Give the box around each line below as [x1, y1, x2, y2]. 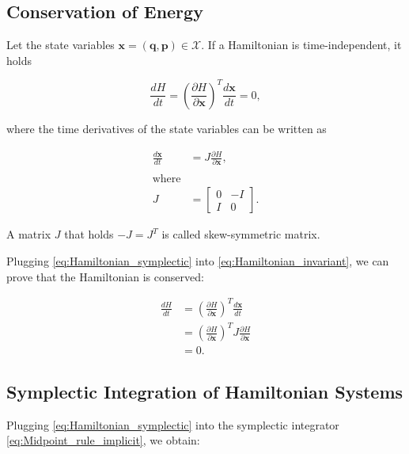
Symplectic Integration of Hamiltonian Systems [6, 379, 403, 403]
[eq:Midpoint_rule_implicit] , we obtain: [6, 432, 200, 448]
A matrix [6, 226, 51, 242]
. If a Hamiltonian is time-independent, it [201, 36, 402, 53]
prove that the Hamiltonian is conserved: [6, 268, 204, 284]
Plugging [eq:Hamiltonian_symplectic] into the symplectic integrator [6, 416, 339, 433]
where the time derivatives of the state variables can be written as [6, 120, 327, 136]
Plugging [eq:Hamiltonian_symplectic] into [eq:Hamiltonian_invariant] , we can [6, 253, 389, 269]
